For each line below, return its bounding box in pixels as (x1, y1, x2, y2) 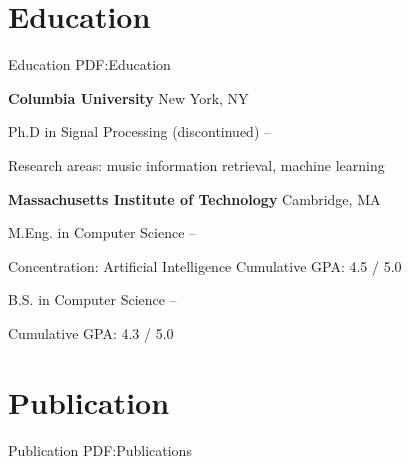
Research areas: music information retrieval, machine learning (8, 154, 385, 175)
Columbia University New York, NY (8, 87, 249, 108)
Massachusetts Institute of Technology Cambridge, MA (8, 188, 381, 209)
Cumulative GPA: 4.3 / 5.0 (8, 322, 174, 343)
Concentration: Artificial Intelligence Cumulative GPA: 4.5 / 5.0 (8, 255, 402, 276)
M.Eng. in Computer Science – (8, 222, 197, 243)
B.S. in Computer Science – (8, 289, 177, 310)
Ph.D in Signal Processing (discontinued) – (8, 121, 272, 142)
